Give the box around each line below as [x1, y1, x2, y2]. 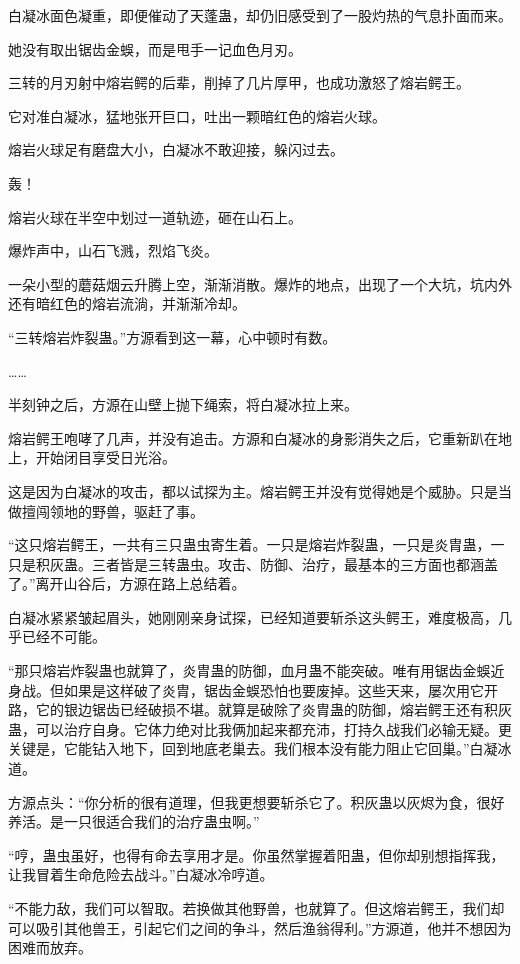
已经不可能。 [21, 626, 106, 647]
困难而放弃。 [8, 937, 92, 958]
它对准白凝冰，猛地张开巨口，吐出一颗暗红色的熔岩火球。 [8, 105, 386, 126]
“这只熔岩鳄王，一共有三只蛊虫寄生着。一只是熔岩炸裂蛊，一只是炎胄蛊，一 [8, 534, 505, 555]
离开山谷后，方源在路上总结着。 [35, 573, 246, 594]
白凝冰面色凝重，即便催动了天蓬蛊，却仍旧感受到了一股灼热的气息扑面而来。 [8, 5, 512, 25]
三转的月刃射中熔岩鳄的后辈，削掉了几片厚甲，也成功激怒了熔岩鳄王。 [8, 72, 470, 93]
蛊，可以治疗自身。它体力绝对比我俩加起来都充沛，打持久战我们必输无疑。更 [8, 718, 512, 739]
